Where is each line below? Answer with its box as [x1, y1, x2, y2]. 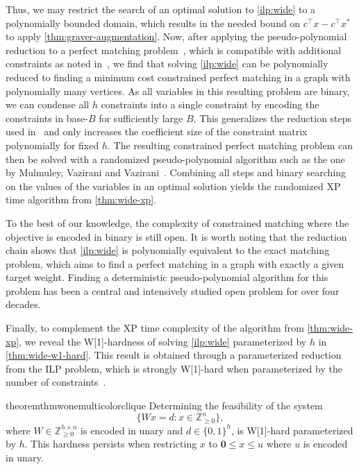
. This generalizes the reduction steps [193, 110, 352, 125]
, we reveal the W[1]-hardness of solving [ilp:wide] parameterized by [19, 334, 307, 348]
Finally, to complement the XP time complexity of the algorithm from [6, 321, 304, 335]
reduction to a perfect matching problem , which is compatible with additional [6, 42, 342, 57]
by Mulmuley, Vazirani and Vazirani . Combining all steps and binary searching [6, 165, 347, 180]
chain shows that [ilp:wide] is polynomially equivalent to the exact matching [6, 243, 330, 257]
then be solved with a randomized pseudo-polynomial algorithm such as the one [6, 151, 345, 166]
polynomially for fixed [6, 137, 99, 152]
